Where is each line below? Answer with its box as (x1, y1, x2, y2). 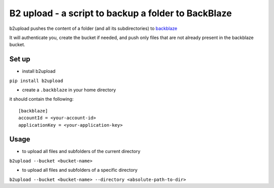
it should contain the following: (9, 96, 74, 102)
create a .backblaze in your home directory (22, 87, 116, 93)
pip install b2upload (9, 78, 63, 84)
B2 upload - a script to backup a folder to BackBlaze (9, 8, 232, 19)
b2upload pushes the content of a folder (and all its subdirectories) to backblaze (9, 25, 178, 31)
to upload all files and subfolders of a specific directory (22, 167, 138, 173)
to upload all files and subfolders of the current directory (22, 148, 141, 155)
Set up (9, 55, 30, 63)
